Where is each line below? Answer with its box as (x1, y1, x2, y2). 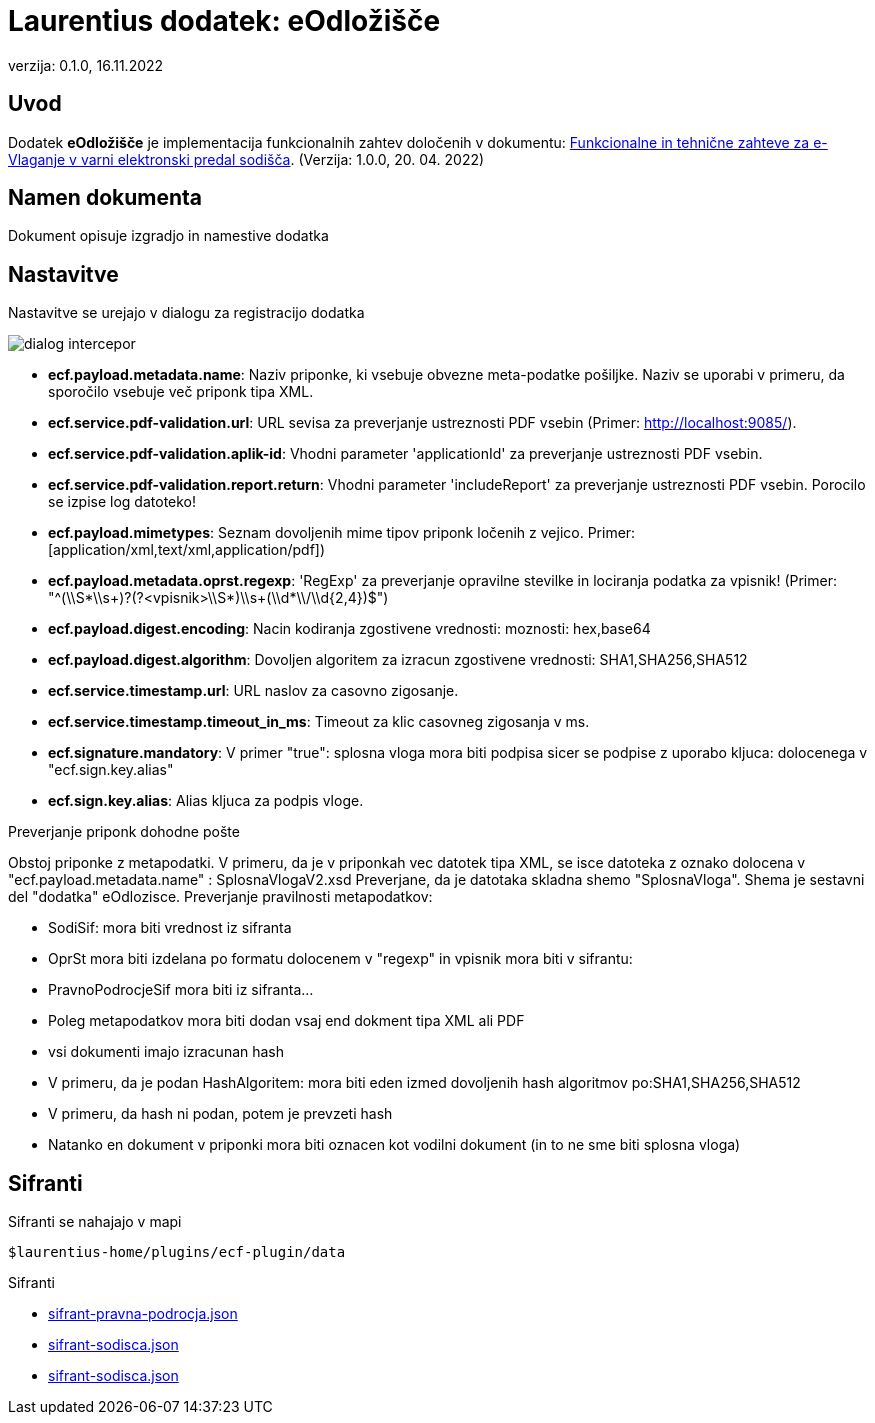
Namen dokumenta (8, 185, 203, 211)
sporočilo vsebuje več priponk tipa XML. (48, 383, 314, 401)
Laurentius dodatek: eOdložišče (8, 4, 441, 38)
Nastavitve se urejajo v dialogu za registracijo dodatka (8, 304, 365, 322)
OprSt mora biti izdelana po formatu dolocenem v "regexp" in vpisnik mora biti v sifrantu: (48, 950, 633, 968)
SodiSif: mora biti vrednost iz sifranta (48, 919, 292, 937)
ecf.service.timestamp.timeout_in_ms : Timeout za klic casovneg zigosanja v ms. (48, 713, 590, 731)
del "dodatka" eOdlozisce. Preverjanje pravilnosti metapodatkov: (8, 888, 433, 906)
